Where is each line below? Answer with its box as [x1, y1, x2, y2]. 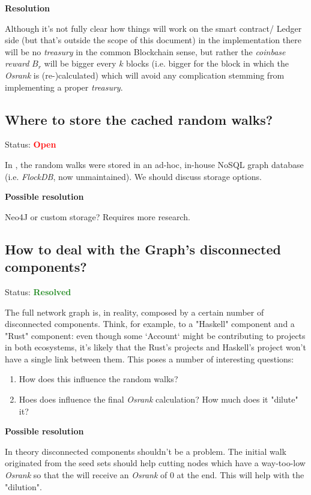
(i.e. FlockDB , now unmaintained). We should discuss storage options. [5, 170, 262, 182]
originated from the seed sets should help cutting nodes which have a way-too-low [5, 457, 306, 469]
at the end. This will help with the [177, 469, 304, 481]
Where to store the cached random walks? [5, 110, 273, 128]
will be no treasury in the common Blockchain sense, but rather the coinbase [5, 45, 286, 58]
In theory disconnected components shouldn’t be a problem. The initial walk [5, 445, 286, 457]
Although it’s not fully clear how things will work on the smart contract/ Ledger [5, 22, 302, 34]
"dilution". [5, 480, 42, 493]
